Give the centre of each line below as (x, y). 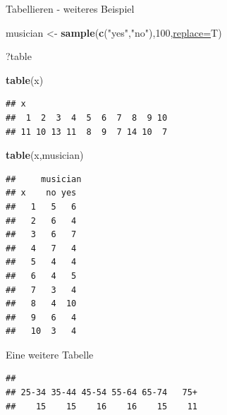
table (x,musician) (45, 155)
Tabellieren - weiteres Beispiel (70, 8)
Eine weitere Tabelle (50, 354)
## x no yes (41, 193)
